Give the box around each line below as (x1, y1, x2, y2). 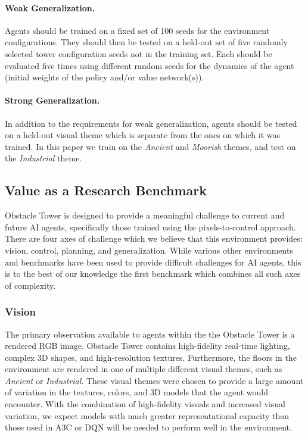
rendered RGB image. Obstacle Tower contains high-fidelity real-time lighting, (5, 339, 290, 352)
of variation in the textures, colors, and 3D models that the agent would (5, 386, 268, 398)
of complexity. (5, 279, 56, 291)
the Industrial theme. (5, 152, 82, 164)
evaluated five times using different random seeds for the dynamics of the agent (5, 59, 294, 71)
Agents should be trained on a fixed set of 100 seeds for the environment (5, 24, 270, 36)
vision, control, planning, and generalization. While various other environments (5, 244, 293, 256)
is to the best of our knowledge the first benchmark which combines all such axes (5, 267, 301, 280)
